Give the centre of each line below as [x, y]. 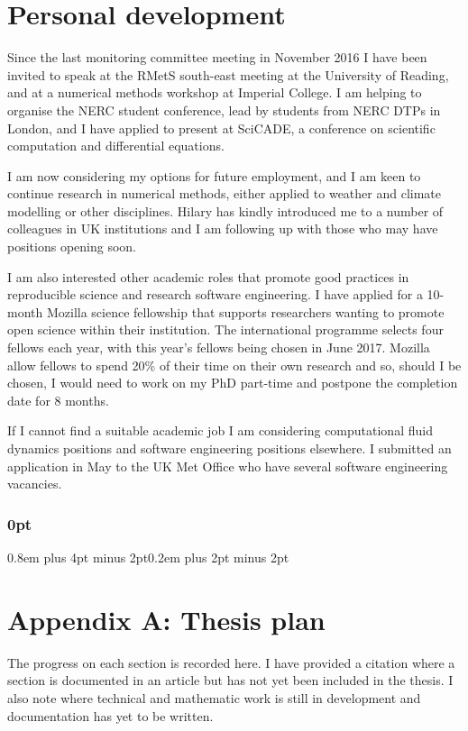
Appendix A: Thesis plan [166, 619]
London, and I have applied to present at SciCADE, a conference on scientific [221, 128]
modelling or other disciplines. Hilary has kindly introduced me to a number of [225, 210]
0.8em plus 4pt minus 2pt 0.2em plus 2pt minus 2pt [148, 557]
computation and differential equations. [116, 146]
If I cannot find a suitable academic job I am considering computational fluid [220, 430]
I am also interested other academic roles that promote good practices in [208, 276]
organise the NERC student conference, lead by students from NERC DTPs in [224, 110]
